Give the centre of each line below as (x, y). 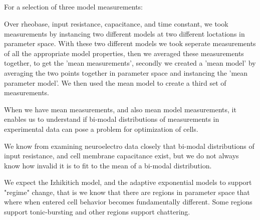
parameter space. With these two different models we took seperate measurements (130, 43)
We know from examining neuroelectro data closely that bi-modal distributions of (129, 146)
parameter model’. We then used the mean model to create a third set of (115, 82)
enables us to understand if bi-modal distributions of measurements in (112, 119)
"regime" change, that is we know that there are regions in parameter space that (127, 192)
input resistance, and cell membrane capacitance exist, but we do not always (121, 156)
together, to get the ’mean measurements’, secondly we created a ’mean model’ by (130, 63)
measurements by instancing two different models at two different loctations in (124, 33)
